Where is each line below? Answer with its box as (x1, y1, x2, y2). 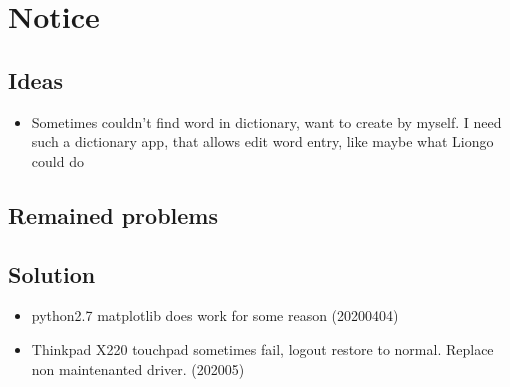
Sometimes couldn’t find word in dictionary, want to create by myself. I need (31, 111, 502, 132)
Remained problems (8, 199, 218, 230)
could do (31, 150, 84, 171)
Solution (8, 258, 96, 289)
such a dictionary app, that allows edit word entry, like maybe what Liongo (31, 131, 494, 152)
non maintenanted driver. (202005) (31, 358, 245, 379)
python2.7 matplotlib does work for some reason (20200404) (31, 305, 399, 326)
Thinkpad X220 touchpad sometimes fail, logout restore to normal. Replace (31, 338, 494, 359)
